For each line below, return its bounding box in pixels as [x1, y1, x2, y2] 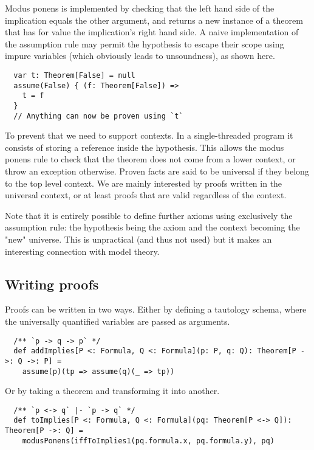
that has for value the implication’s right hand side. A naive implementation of [5, 26, 299, 38]
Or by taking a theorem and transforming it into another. [5, 384, 220, 397]
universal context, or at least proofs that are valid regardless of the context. [5, 189, 287, 201]
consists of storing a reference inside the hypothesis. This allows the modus [5, 140, 284, 153]
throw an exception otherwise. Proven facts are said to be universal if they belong [5, 165, 309, 178]
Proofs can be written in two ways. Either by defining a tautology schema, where [5, 303, 307, 316]
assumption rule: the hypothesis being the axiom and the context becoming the [5, 221, 300, 234]
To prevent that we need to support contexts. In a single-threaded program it [5, 129, 293, 142]
